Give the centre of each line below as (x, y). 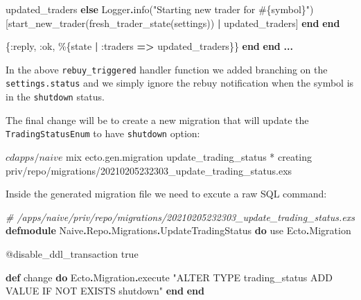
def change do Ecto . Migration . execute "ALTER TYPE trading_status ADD (169, 277)
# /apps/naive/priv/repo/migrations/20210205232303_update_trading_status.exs (180, 217)
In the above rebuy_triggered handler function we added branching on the (167, 69)
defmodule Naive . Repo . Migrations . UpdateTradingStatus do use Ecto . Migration (178, 230)
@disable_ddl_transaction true (72, 253)
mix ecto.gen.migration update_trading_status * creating (189, 157)
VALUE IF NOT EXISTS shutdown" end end (105, 291)
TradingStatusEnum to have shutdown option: (103, 133)
